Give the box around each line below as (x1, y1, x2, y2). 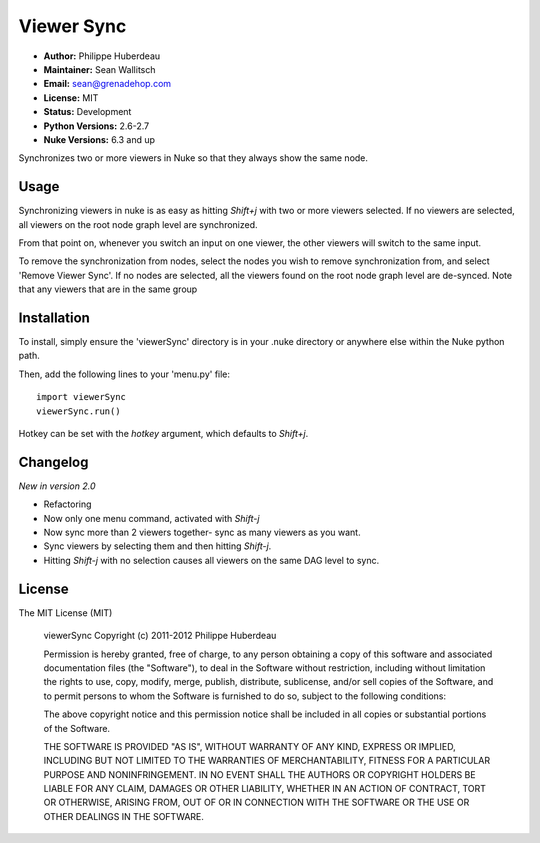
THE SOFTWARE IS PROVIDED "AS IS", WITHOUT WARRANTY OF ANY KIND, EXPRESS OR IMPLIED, (43, 740, 457, 752)
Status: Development (43, 106, 132, 118)
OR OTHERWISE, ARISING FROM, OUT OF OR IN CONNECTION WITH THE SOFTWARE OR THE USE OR (43, 796, 470, 809)
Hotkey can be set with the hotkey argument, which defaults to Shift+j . (18, 428, 309, 439)
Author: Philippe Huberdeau (43, 50, 161, 62)
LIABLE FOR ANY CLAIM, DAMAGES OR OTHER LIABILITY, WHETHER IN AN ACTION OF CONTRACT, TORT (43, 783, 487, 795)
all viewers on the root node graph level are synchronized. (18, 218, 259, 230)
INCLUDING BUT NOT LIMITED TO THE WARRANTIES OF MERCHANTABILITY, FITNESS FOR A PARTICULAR (43, 755, 490, 767)
